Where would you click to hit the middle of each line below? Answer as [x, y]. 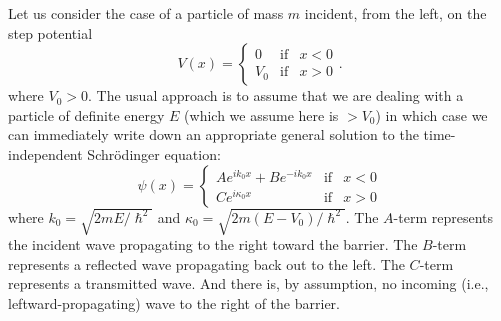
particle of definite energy [86, 114]
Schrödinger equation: [154, 153]
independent [45, 153]
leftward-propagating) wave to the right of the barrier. [174, 302]
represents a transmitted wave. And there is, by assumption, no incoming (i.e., [248, 283]
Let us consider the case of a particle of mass [146, 13]
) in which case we [431, 114]
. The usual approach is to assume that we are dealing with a [276, 95]
